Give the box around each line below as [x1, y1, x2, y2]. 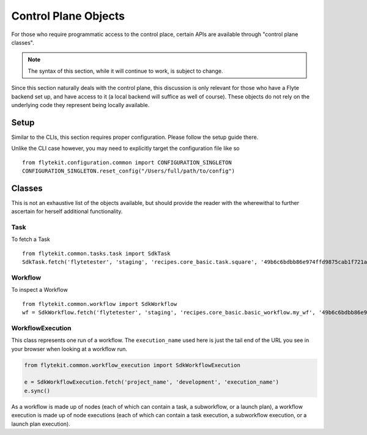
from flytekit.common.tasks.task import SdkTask [22, 250, 171, 257]
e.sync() [24, 387, 51, 394]
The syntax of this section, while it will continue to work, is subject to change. [28, 67, 223, 75]
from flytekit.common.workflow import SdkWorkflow [22, 300, 177, 307]
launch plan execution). [11, 420, 70, 428]
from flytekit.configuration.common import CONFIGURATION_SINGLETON [22, 159, 232, 166]
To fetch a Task [11, 236, 50, 243]
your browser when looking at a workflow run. [11, 345, 128, 352]
